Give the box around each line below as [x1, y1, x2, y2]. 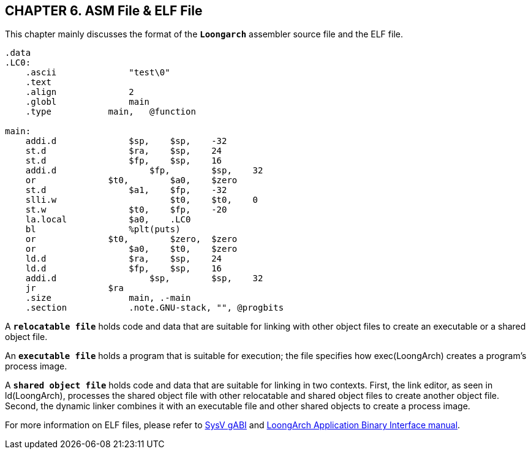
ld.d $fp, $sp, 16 [25, 263, 222, 274]
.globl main [25, 97, 150, 107]
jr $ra [25, 283, 124, 293]
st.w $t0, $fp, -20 [25, 205, 227, 215]
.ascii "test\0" [25, 67, 170, 78]
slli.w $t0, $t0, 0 [25, 195, 258, 205]
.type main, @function [25, 107, 196, 117]
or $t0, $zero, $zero [25, 234, 238, 244]
